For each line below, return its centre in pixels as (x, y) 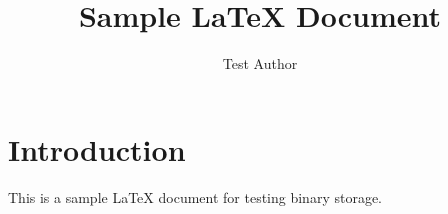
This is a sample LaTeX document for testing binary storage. (195, 196)
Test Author (260, 63)
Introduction (97, 148)
